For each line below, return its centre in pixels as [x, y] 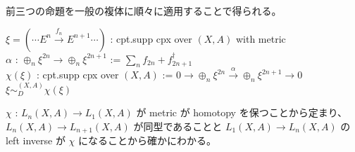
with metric [261, 38]
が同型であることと [178, 126]
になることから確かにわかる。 [147, 140]
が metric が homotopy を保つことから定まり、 [242, 112]
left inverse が [36, 140]
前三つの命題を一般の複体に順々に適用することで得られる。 [144, 11]
